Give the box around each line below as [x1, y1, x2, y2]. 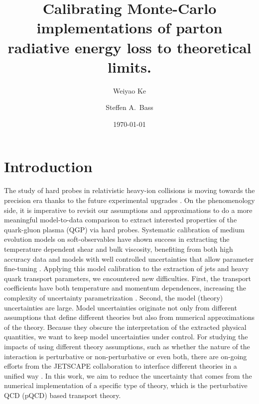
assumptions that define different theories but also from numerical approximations [4, 312, 255, 322]
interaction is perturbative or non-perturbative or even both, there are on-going [4, 351, 247, 361]
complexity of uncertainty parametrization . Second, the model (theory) [4, 292, 223, 303]
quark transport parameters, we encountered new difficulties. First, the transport [4, 273, 252, 283]
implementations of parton [36, 17, 223, 38]
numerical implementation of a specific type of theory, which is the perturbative [4, 380, 248, 391]
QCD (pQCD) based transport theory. [4, 390, 121, 400]
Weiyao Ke [113, 85, 146, 96]
